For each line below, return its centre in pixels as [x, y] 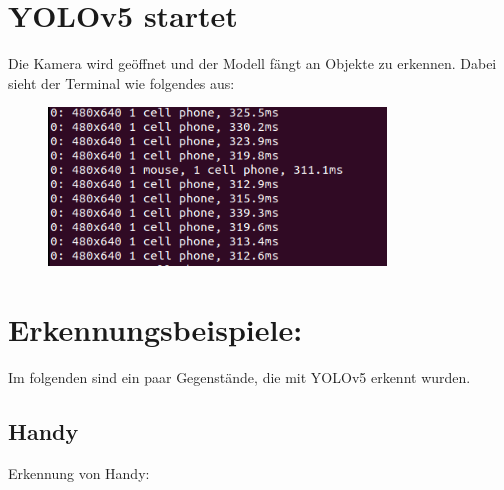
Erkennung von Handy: [79, 472]
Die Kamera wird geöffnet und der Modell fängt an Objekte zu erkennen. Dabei [252, 63]
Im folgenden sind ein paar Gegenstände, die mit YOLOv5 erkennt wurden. [239, 376]
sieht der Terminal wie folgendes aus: [121, 82]
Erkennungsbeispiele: [155, 328]
